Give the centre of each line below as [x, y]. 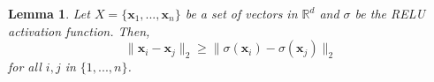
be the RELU [390, 13]
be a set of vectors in [241, 13]
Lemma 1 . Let [49, 13]
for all [25, 67]
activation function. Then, [79, 30]
